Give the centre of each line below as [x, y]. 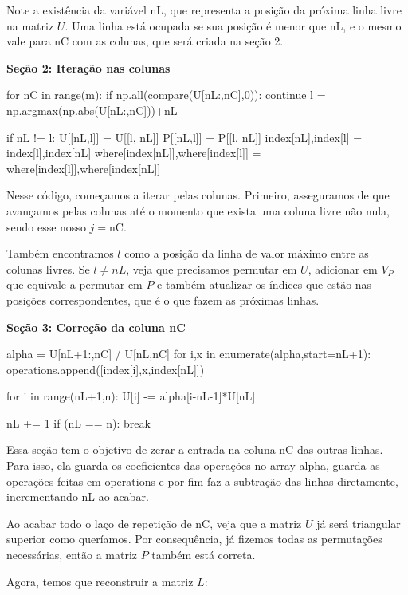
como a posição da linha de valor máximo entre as [247, 253]
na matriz [30, 25]
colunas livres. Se [48, 268]
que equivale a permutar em [75, 284]
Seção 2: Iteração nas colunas [88, 67]
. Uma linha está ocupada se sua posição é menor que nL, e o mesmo [233, 25]
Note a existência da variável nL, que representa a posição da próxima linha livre [204, 10]
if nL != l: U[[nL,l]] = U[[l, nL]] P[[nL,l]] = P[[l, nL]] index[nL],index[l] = [184, 137]
